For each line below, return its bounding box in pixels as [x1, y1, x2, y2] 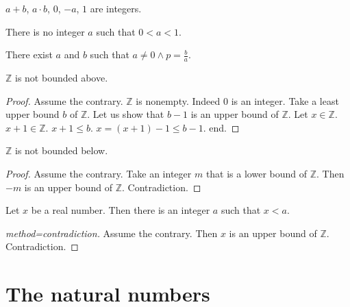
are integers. [90, 1, 142, 15]
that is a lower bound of [205, 166, 308, 180]
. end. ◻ [203, 120, 240, 134]
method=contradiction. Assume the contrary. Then [5, 225, 218, 240]
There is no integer [5, 24, 85, 38]
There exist [5, 47, 53, 62]
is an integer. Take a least [231, 93, 339, 108]
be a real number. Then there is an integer [31, 203, 210, 217]
